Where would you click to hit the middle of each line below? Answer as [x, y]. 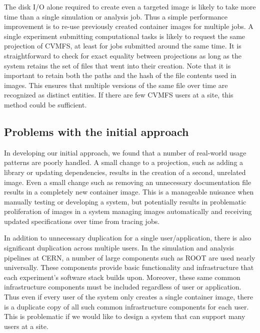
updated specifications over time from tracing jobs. [82, 221]
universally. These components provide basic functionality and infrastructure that [129, 267]
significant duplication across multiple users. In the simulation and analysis [119, 248]
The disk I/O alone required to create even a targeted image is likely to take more [130, 6]
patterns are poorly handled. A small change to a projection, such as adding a [124, 162]
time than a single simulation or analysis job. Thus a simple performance [116, 16]
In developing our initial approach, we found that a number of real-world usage [125, 152]
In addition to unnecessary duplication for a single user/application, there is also [128, 238]
